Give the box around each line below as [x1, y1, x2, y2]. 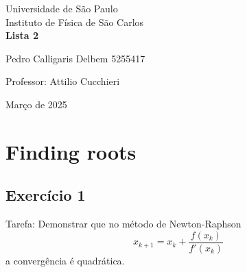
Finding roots [5, 137, 137, 165]
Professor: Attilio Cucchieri [5, 74, 120, 88]
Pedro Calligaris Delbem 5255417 [5, 51, 145, 65]
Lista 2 [5, 28, 39, 42]
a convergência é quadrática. [5, 253, 125, 267]
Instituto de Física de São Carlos [5, 14, 144, 29]
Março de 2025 [5, 97, 67, 111]
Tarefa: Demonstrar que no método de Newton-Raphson [5, 217, 242, 231]
